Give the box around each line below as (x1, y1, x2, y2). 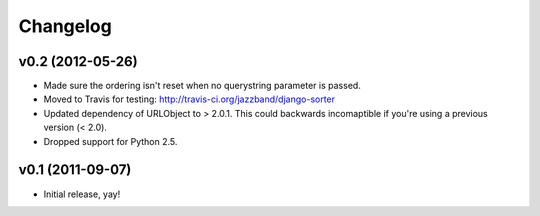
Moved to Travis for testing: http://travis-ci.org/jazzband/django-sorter (43, 93, 335, 105)
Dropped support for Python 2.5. (43, 135, 178, 147)
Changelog (18, 15, 112, 37)
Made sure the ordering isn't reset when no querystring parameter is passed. (43, 80, 362, 92)
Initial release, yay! (43, 188, 121, 200)
